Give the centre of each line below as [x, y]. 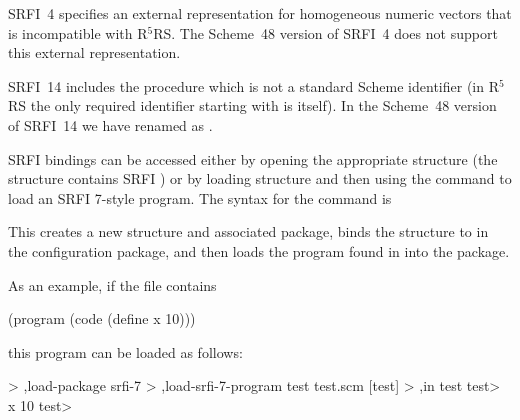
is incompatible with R [78, 32]
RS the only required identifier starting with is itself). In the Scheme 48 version [252, 105]
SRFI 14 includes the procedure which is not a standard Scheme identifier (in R [253, 85]
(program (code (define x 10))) [102, 318]
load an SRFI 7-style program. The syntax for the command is [200, 197]
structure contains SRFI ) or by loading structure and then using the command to [260, 178]
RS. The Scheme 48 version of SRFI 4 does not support [325, 32]
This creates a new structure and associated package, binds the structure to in [248, 231]
